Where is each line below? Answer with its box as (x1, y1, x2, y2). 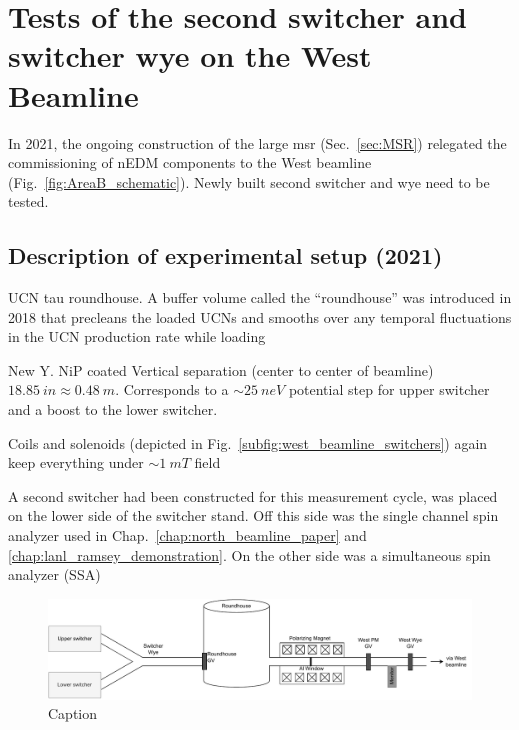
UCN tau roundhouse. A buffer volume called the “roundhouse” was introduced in (8, 287, 512, 308)
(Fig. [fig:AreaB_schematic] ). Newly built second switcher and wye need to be (8, 171, 490, 192)
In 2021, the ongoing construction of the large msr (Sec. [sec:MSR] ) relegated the (8, 132, 507, 153)
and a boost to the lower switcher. (8, 399, 218, 420)
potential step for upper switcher (288, 379, 490, 400)
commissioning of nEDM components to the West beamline (8, 152, 372, 173)
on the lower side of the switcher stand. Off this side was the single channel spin (8, 505, 499, 526)
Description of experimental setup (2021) (8, 240, 443, 271)
